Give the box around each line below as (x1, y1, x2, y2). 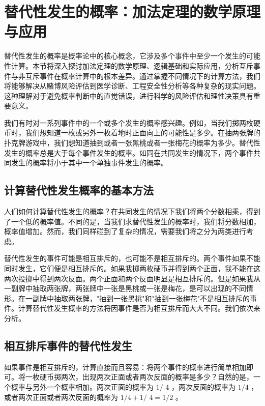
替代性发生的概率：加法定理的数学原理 (4, 1, 261, 22)
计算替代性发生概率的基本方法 (4, 182, 154, 198)
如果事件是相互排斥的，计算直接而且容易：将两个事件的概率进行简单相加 (4, 361, 246, 372)
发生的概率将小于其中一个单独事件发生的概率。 (11, 157, 168, 168)
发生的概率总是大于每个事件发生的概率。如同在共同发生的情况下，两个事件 (4, 147, 253, 158)
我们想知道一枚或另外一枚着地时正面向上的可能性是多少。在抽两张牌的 (25, 127, 260, 138)
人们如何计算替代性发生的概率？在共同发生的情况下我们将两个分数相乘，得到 (4, 206, 260, 217)
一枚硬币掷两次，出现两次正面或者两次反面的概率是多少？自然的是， (25, 371, 253, 382)
